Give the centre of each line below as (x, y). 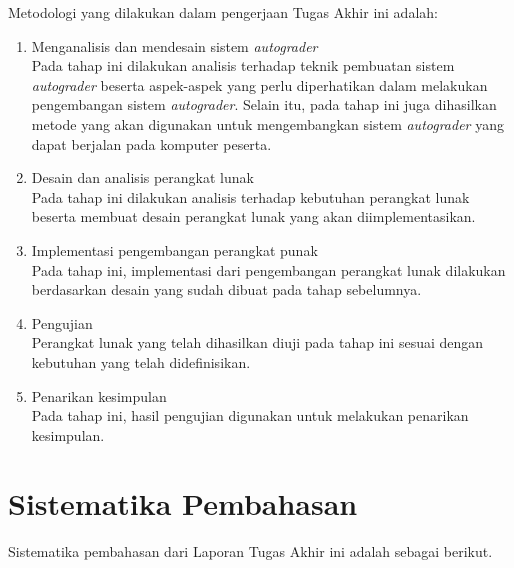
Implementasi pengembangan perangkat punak (174, 249)
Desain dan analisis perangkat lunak (142, 177)
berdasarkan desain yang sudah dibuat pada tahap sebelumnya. (226, 289)
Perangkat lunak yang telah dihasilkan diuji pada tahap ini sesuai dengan (257, 342)
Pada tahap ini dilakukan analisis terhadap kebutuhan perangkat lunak (250, 196)
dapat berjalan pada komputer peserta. (151, 143)
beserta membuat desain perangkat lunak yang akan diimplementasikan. (253, 216)
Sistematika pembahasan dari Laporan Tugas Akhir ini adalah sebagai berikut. (250, 551)
